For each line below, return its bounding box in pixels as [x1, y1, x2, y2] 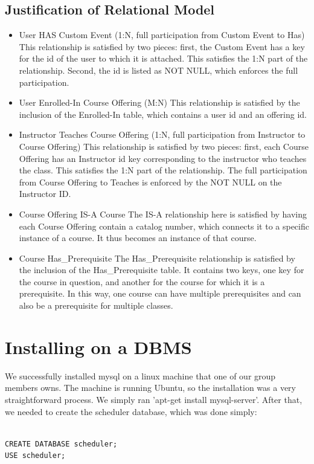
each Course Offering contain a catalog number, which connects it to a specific [19, 219, 309, 232]
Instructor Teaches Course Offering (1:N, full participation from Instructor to [19, 128, 306, 141]
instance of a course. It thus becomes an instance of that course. [19, 231, 257, 244]
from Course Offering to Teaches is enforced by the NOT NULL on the [19, 175, 282, 188]
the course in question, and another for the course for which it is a [19, 275, 265, 288]
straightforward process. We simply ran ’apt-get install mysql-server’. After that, [5, 393, 303, 405]
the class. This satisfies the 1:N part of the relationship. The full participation [19, 164, 307, 176]
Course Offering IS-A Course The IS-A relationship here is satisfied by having [19, 207, 307, 220]
